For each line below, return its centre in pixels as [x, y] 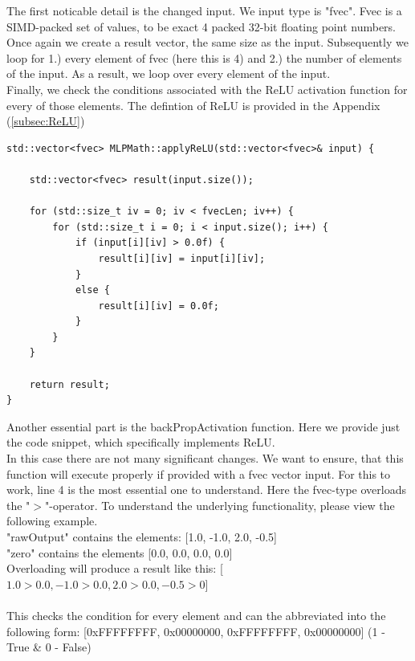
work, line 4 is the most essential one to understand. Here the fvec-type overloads [206, 490]
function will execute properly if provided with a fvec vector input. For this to [199, 473]
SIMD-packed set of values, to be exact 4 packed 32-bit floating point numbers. [201, 26]
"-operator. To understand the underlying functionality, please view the [220, 505]
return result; [69, 384]
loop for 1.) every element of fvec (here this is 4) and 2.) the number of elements [204, 57]
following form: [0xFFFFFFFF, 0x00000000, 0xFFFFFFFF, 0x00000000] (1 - [196, 631]
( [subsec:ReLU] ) [46, 121]
